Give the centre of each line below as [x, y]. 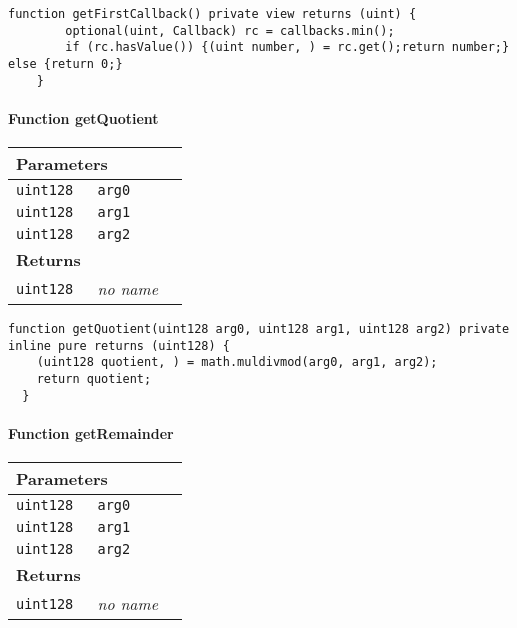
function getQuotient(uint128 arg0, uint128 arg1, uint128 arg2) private [259, 329]
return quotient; [94, 379]
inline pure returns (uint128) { [119, 345]
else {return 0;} [65, 63]
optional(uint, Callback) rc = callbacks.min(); [230, 30]
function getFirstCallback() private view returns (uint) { [212, 14]
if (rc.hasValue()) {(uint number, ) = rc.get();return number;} [287, 47]
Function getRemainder [91, 432]
